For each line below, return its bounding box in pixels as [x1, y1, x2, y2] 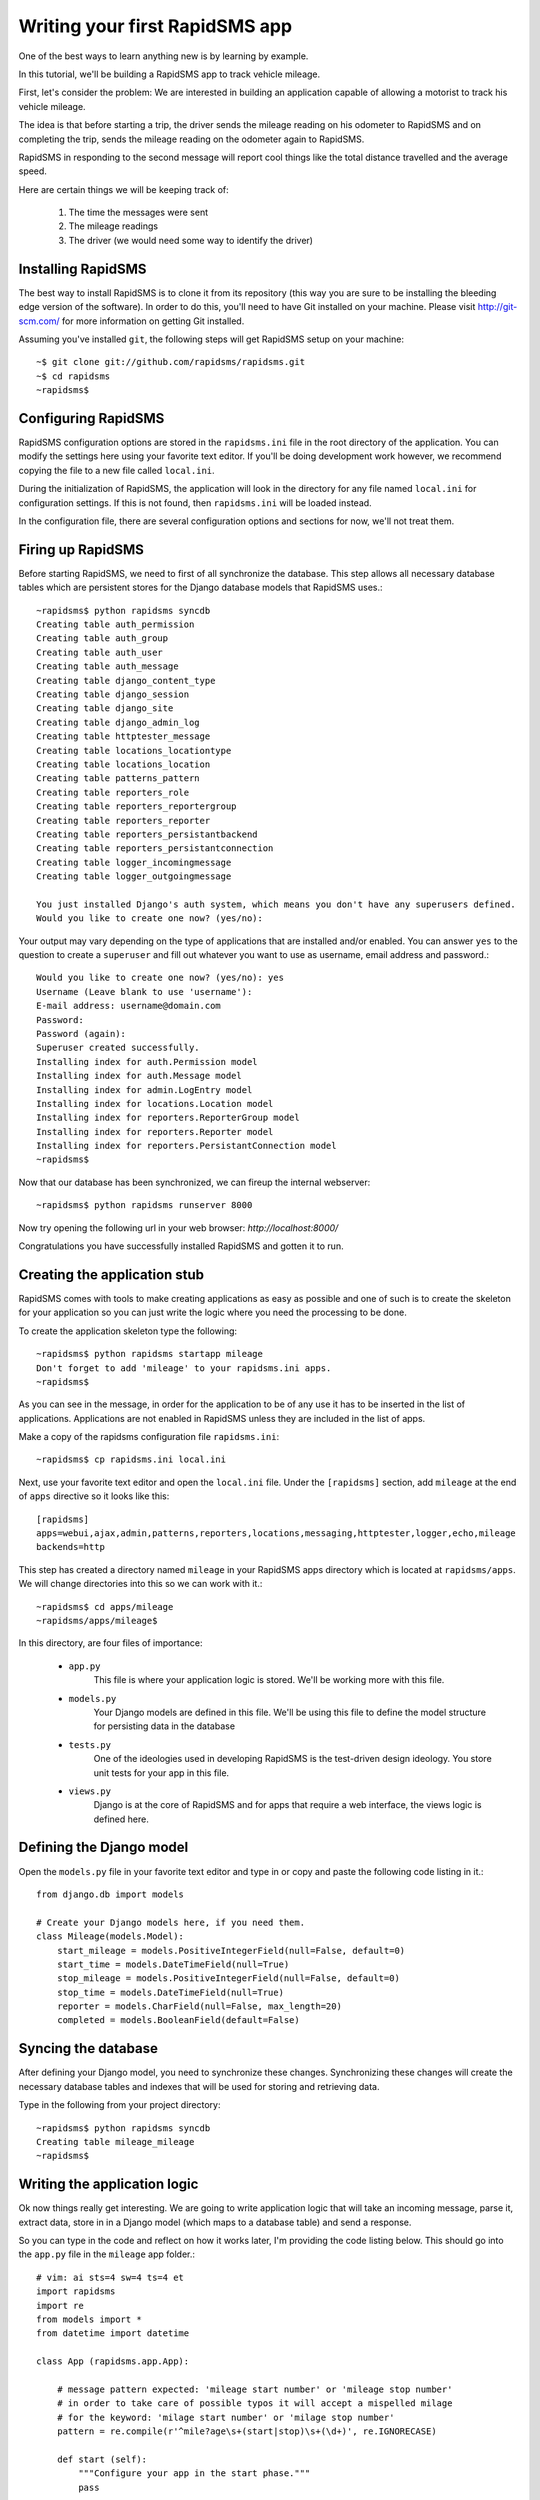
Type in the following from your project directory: [18, 2099, 221, 2111]
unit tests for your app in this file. [93, 1766, 230, 1779]
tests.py [68, 1739, 112, 1750]
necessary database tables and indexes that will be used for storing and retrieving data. [18, 2080, 380, 2092]
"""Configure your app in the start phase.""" [78, 2468, 311, 2479]
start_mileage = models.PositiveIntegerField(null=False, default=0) [56, 1945, 406, 1956]
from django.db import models [36, 1888, 185, 1900]
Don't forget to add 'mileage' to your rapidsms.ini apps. [36, 1362, 332, 1374]
